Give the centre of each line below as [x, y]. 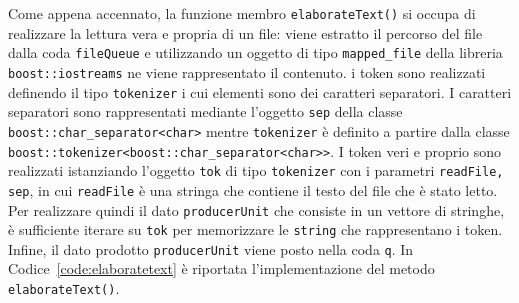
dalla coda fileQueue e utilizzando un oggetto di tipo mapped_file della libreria [255, 52]
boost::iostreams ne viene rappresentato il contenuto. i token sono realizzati [247, 71]
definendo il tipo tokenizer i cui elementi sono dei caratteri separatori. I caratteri [260, 91]
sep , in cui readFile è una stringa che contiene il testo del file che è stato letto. [253, 189]
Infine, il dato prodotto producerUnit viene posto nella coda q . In [211, 248]
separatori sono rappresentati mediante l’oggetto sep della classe [205, 111]
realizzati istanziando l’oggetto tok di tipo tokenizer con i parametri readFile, [256, 170]
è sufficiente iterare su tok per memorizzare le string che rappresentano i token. [255, 229]
